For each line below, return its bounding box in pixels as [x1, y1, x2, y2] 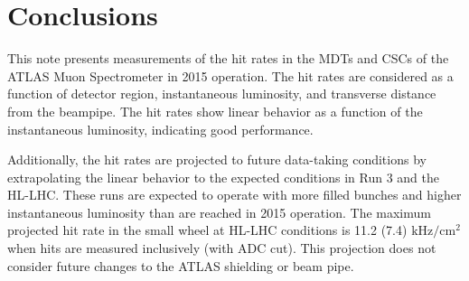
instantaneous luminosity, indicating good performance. [7, 119, 314, 138]
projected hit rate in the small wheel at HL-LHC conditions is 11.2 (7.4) [7, 220, 408, 239]
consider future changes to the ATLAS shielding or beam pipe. [7, 256, 354, 275]
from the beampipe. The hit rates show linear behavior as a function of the [7, 101, 423, 120]
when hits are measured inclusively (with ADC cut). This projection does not [7, 239, 436, 258]
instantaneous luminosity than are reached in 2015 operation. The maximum [7, 202, 431, 221]
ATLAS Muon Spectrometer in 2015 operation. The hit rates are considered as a [7, 66, 454, 85]
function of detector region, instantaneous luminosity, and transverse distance [7, 84, 436, 103]
